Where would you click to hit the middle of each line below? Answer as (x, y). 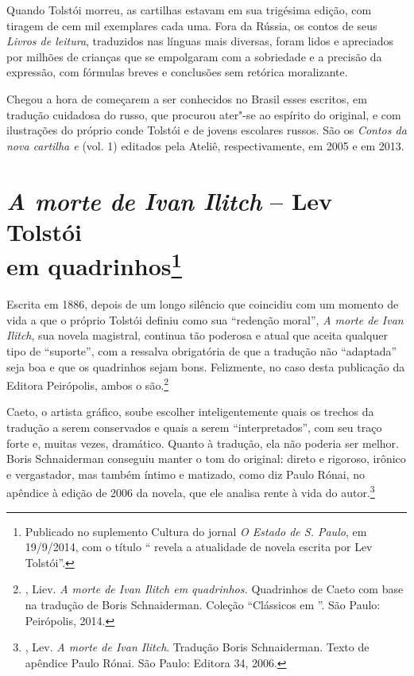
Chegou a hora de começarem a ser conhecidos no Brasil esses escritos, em (187, 98)
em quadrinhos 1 (94, 264)
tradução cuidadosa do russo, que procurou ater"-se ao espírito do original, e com (204, 114)
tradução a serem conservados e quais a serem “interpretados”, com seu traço (194, 427)
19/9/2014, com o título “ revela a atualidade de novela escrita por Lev (199, 547)
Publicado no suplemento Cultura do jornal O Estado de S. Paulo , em (196, 531)
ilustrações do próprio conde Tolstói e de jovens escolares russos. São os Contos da (207, 130)
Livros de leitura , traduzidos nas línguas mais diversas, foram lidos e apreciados (200, 41)
